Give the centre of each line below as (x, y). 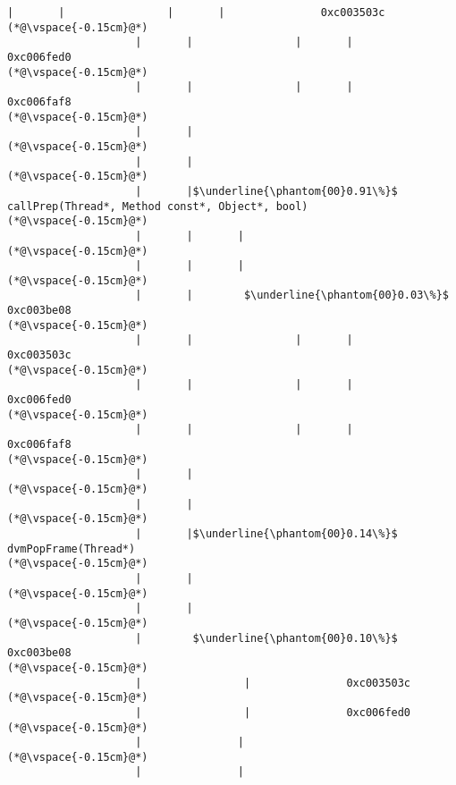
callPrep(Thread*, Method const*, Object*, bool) (158, 206)
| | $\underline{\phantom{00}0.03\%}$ (292, 295)
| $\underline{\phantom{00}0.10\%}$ (266, 638)
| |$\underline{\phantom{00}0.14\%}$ (266, 533)
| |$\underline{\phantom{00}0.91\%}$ (266, 191)
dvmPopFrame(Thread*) (72, 549)
